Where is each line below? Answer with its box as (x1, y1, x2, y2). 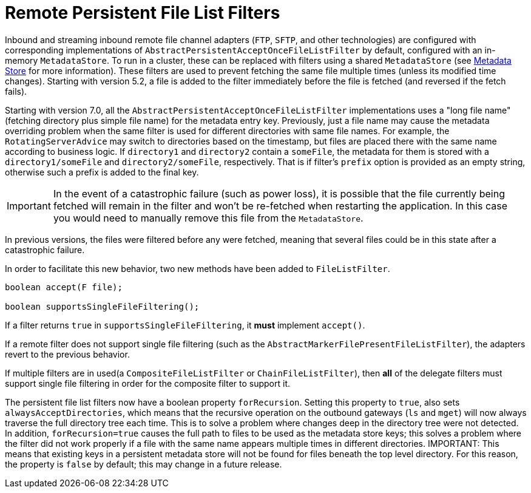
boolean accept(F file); (5, 282, 123, 292)
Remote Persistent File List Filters (5, 2, 280, 23)
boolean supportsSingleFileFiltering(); (5, 301, 200, 311)
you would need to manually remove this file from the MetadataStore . (53, 211, 364, 224)
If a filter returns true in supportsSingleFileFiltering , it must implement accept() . (5, 319, 365, 330)
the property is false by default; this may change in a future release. (5, 458, 282, 469)
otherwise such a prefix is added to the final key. (5, 166, 199, 177)
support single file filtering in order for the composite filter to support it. (5, 378, 290, 389)
